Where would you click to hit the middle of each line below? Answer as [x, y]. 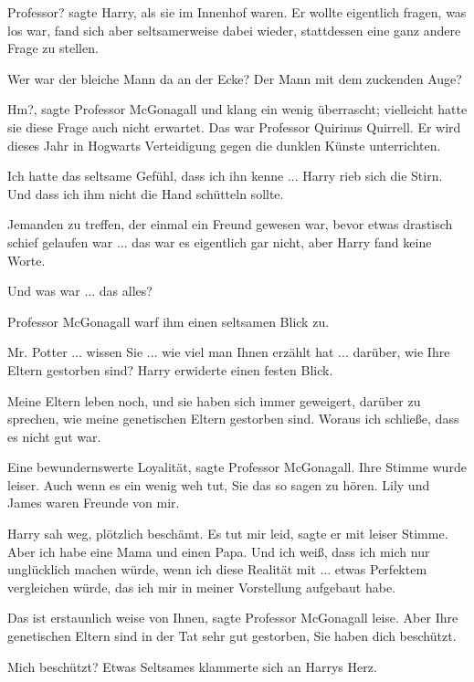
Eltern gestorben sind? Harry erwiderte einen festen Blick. [170, 369]
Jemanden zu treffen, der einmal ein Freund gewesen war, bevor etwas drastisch [230, 224]
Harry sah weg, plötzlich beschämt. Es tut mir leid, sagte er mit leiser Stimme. [228, 534]
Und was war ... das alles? [80, 291]
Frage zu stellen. [53, 48]
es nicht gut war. [54, 436]
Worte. [26, 260]
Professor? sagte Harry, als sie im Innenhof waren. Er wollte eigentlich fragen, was [237, 12]
